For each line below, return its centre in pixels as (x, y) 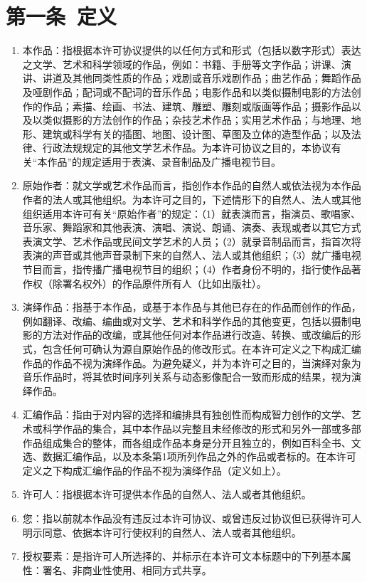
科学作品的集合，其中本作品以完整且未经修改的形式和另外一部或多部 (202, 428)
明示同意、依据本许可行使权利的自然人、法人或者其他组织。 (162, 532)
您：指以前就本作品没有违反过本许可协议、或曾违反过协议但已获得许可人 (192, 518)
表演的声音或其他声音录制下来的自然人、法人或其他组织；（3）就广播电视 (192, 255)
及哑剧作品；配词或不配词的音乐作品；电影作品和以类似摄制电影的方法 (187, 91)
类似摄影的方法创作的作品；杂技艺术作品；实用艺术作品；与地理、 (197, 120)
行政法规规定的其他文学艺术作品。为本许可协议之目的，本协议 (187, 148)
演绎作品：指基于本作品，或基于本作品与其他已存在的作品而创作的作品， (192, 307)
